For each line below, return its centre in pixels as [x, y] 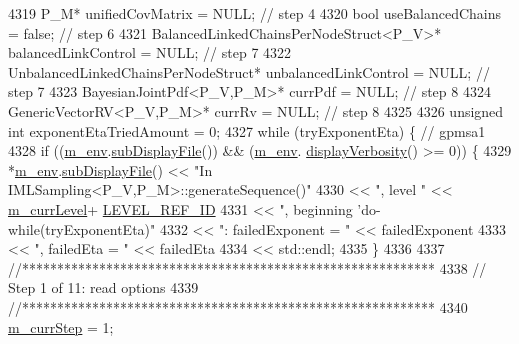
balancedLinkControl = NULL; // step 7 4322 [150, 52]
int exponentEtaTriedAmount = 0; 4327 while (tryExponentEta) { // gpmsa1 [247, 130]
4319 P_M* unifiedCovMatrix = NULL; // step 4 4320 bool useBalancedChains [255, 13]
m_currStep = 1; [61, 326]
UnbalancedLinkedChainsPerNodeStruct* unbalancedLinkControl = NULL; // [249, 71]
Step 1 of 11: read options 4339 [103, 287]
